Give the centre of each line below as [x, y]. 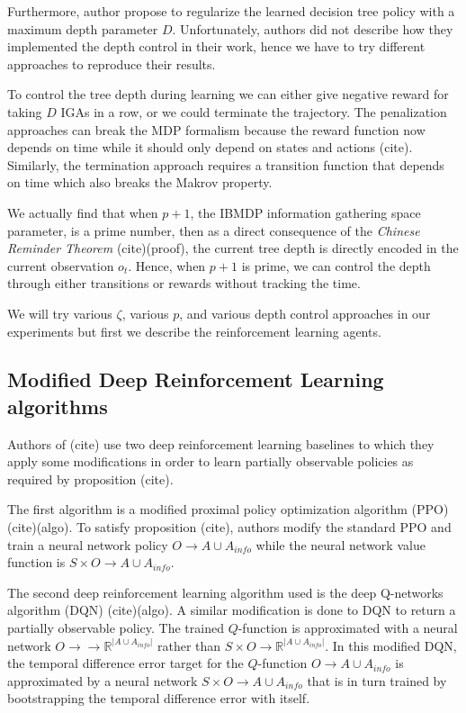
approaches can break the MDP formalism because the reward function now [216, 129]
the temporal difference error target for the [125, 663]
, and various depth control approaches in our [305, 313]
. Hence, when [167, 265]
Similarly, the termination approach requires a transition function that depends [226, 164]
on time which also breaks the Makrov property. [140, 182]
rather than [189, 645]
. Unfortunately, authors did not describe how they [313, 28]
